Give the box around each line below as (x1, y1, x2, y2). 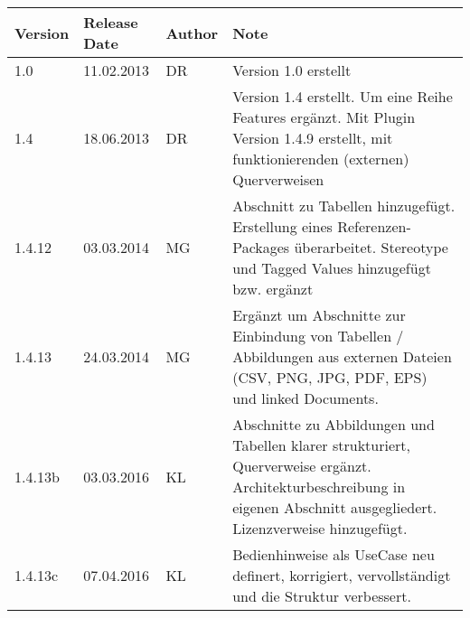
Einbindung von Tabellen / (232, 325, 404, 346)
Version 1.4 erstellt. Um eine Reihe (232, 86, 453, 107)
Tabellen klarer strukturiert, (232, 435, 410, 455)
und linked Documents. (232, 388, 379, 408)
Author (165, 22, 219, 43)
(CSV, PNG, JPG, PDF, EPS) (232, 367, 428, 388)
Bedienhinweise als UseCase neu (232, 544, 435, 565)
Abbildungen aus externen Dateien (232, 346, 452, 367)
